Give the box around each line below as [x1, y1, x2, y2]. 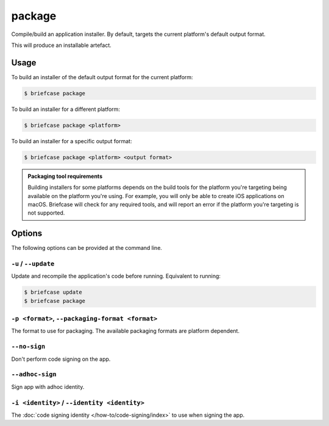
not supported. [27, 209, 65, 216]
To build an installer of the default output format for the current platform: [11, 73, 193, 80]
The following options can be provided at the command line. [11, 244, 163, 252]
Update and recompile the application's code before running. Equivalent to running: [11, 272, 221, 280]
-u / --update [11, 259, 55, 268]
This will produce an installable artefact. [11, 41, 112, 49]
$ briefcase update [24, 289, 82, 296]
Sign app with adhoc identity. [11, 383, 85, 390]
